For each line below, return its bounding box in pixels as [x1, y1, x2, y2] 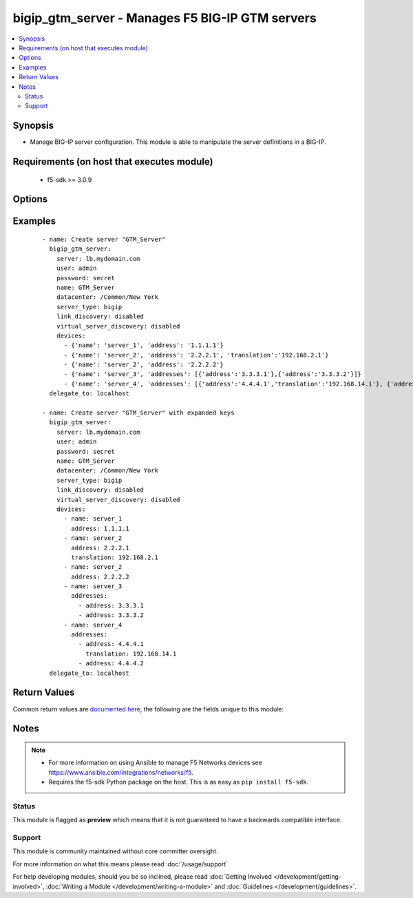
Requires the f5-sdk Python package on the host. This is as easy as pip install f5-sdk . [48, 778, 309, 786]
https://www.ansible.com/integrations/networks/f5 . [48, 768, 194, 776]
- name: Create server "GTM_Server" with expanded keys [42, 409, 235, 417]
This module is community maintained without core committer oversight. [12, 847, 218, 855]
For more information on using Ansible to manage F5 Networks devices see [48, 758, 263, 767]
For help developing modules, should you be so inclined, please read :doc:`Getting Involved [12, 873, 272, 881]
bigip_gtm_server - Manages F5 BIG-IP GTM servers [12, 10, 317, 25]
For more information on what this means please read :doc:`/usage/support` [12, 859, 229, 868]
